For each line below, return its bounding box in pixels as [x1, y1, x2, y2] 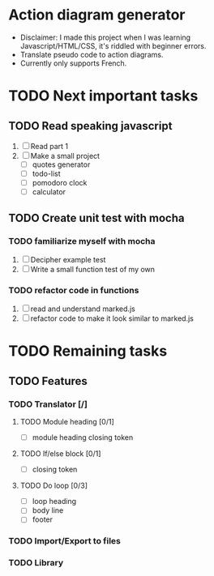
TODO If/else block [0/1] [19, 449, 101, 459]
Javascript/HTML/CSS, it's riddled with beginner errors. [19, 41, 207, 50]
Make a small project [30, 151, 100, 160]
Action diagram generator [8, 6, 186, 24]
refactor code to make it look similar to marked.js [30, 314, 195, 323]
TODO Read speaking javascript [8, 119, 173, 133]
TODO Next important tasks [8, 87, 199, 105]
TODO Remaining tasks [8, 342, 168, 361]
